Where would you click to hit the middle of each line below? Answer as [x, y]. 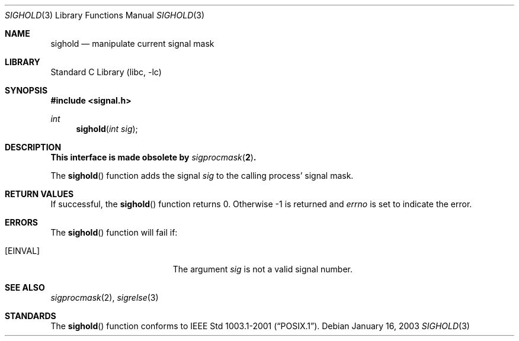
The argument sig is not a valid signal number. [262, 269]
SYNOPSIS [26, 90]
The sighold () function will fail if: [114, 232]
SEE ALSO [25, 287]
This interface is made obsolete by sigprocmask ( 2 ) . [153, 157]
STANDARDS [31, 316]
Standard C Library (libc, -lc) [106, 72]
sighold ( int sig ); [107, 129]
